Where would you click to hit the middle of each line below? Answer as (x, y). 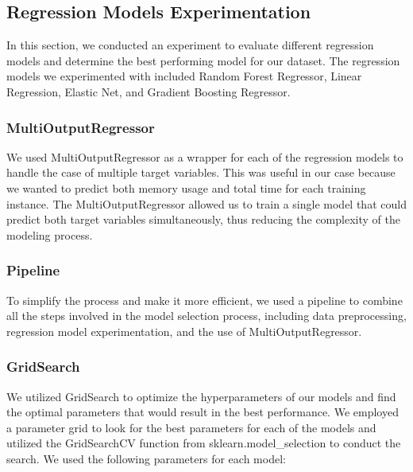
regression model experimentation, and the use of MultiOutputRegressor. (184, 331)
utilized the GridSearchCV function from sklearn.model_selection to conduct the (204, 443)
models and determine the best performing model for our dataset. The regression (203, 60)
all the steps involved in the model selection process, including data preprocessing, (206, 316)
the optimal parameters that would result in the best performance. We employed (203, 412)
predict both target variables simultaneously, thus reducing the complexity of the (203, 219)
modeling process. (50, 234)
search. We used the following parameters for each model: (146, 458)
